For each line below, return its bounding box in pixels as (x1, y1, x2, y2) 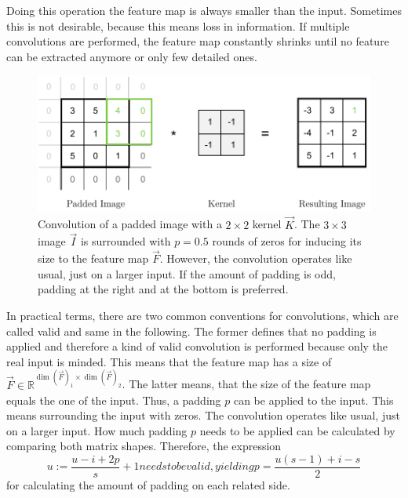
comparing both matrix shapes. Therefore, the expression (6, 438, 282, 454)
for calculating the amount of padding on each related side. (6, 476, 290, 493)
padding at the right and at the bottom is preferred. (38, 281, 289, 297)
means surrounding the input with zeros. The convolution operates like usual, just (6, 407, 400, 423)
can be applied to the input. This (233, 391, 394, 408)
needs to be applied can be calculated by (199, 422, 395, 438)
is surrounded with (80, 233, 171, 249)
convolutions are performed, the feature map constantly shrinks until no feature (6, 33, 389, 49)
